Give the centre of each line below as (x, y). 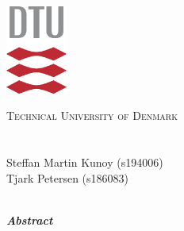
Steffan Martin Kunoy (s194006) (85, 162)
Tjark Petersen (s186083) (68, 177)
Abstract (30, 219)
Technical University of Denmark (92, 115)
